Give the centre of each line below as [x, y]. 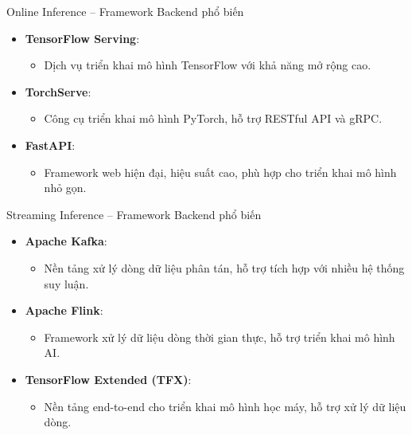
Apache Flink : [64, 310]
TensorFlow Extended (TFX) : [108, 379]
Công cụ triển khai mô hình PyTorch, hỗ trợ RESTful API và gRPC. [213, 118]
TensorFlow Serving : [82, 38]
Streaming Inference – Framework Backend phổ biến [134, 214]
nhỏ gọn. [65, 188]
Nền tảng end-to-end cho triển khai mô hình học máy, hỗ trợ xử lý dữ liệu [225, 406]
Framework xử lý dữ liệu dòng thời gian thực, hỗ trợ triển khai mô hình [220, 337]
